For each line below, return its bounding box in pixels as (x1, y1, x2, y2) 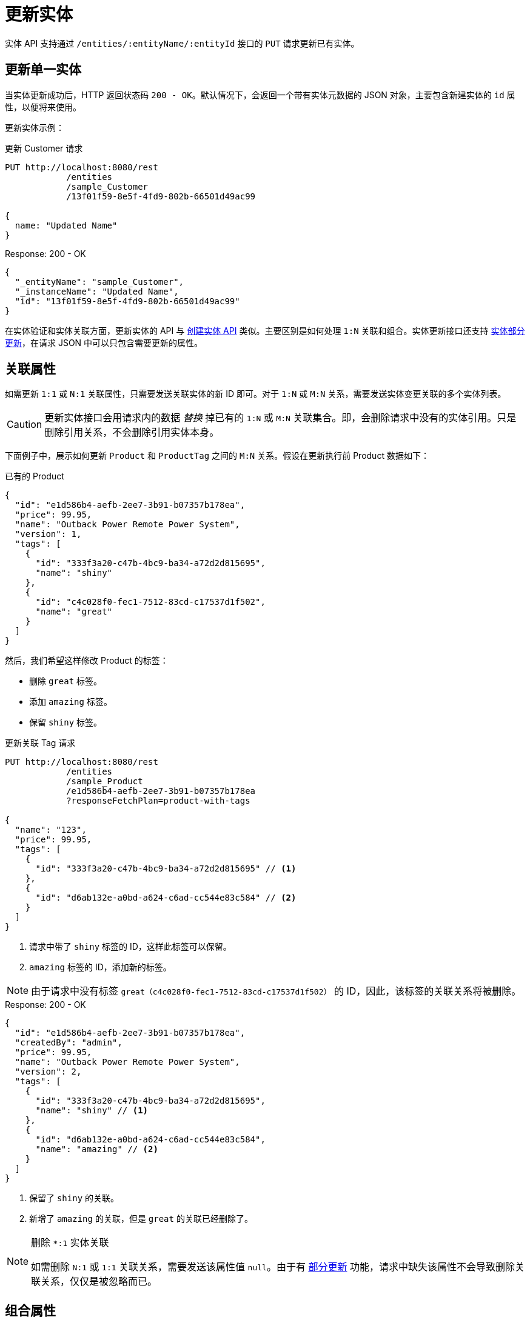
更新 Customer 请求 (5, 142, 83, 153)
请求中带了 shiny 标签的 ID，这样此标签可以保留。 (29, 941, 232, 952)
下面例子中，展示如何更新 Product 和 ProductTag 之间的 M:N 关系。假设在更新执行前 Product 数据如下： (5, 450, 429, 461)
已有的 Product (5, 471, 64, 482)
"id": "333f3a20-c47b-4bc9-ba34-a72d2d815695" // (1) (35, 864, 297, 874)
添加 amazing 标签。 (29, 696, 112, 707)
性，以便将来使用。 (5, 101, 81, 112)
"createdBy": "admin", (15, 1038, 122, 1048)
